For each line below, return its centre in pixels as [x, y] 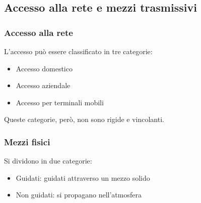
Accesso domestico [44, 68]
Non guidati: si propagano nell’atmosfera [79, 195]
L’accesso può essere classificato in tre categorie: [78, 51]
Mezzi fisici [27, 141]
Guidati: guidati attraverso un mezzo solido [83, 177]
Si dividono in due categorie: [48, 161]
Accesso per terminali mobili [60, 102]
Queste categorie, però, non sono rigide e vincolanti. [84, 119]
